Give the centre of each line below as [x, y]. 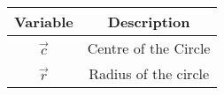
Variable [44, 22]
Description [149, 22]
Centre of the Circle [149, 48]
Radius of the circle [149, 73]
